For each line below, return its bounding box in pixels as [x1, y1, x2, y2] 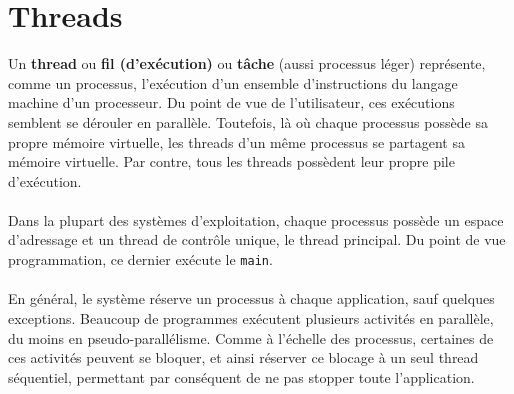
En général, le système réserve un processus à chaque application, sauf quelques [8, 288, 495, 309]
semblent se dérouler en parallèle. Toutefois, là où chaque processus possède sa [8, 111, 488, 132]
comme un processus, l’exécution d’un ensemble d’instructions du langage [8, 72, 458, 93]
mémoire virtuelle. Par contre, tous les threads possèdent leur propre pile [8, 151, 455, 172]
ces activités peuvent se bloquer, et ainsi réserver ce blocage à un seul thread [8, 347, 479, 368]
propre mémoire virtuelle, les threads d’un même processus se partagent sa [8, 131, 465, 152]
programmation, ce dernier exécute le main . [8, 249, 273, 270]
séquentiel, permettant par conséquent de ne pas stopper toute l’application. [8, 366, 475, 387]
